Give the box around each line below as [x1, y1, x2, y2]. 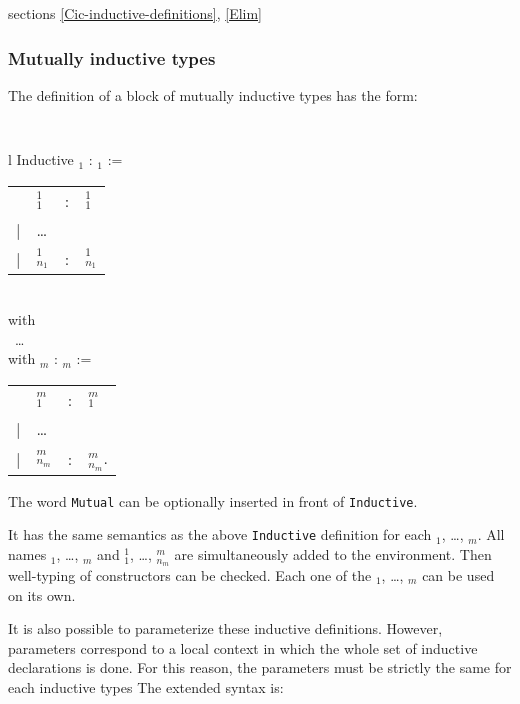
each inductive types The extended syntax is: [8, 676, 284, 697]
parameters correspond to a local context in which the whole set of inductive [8, 637, 478, 658]
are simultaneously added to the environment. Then [174, 544, 492, 565]
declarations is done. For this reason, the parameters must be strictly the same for [8, 657, 512, 678]
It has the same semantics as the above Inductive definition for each [8, 524, 432, 545]
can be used [422, 564, 495, 585]
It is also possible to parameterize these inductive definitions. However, [8, 618, 443, 639]
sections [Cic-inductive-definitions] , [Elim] [8, 3, 263, 23]
